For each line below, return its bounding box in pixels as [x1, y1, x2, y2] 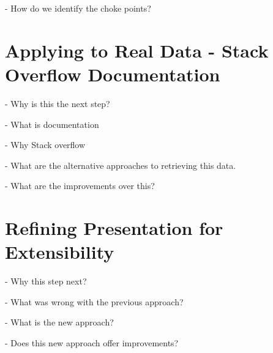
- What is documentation [5, 117, 99, 130]
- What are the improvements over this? [5, 179, 155, 192]
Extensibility [5, 239, 114, 264]
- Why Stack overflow [5, 138, 86, 151]
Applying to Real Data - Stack [5, 37, 269, 62]
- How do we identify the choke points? [5, 2, 151, 14]
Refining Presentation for [5, 215, 223, 240]
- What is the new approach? [5, 316, 114, 329]
